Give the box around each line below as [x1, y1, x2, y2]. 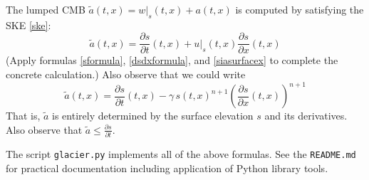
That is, [6, 108, 41, 123]
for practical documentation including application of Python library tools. [6, 160, 328, 175]
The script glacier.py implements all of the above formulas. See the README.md [6, 147, 356, 162]
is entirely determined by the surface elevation [52, 108, 254, 123]
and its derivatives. [264, 108, 348, 123]
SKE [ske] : [6, 17, 51, 32]
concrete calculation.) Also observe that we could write [6, 67, 246, 82]
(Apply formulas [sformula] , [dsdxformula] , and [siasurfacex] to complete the [6, 53, 338, 68]
